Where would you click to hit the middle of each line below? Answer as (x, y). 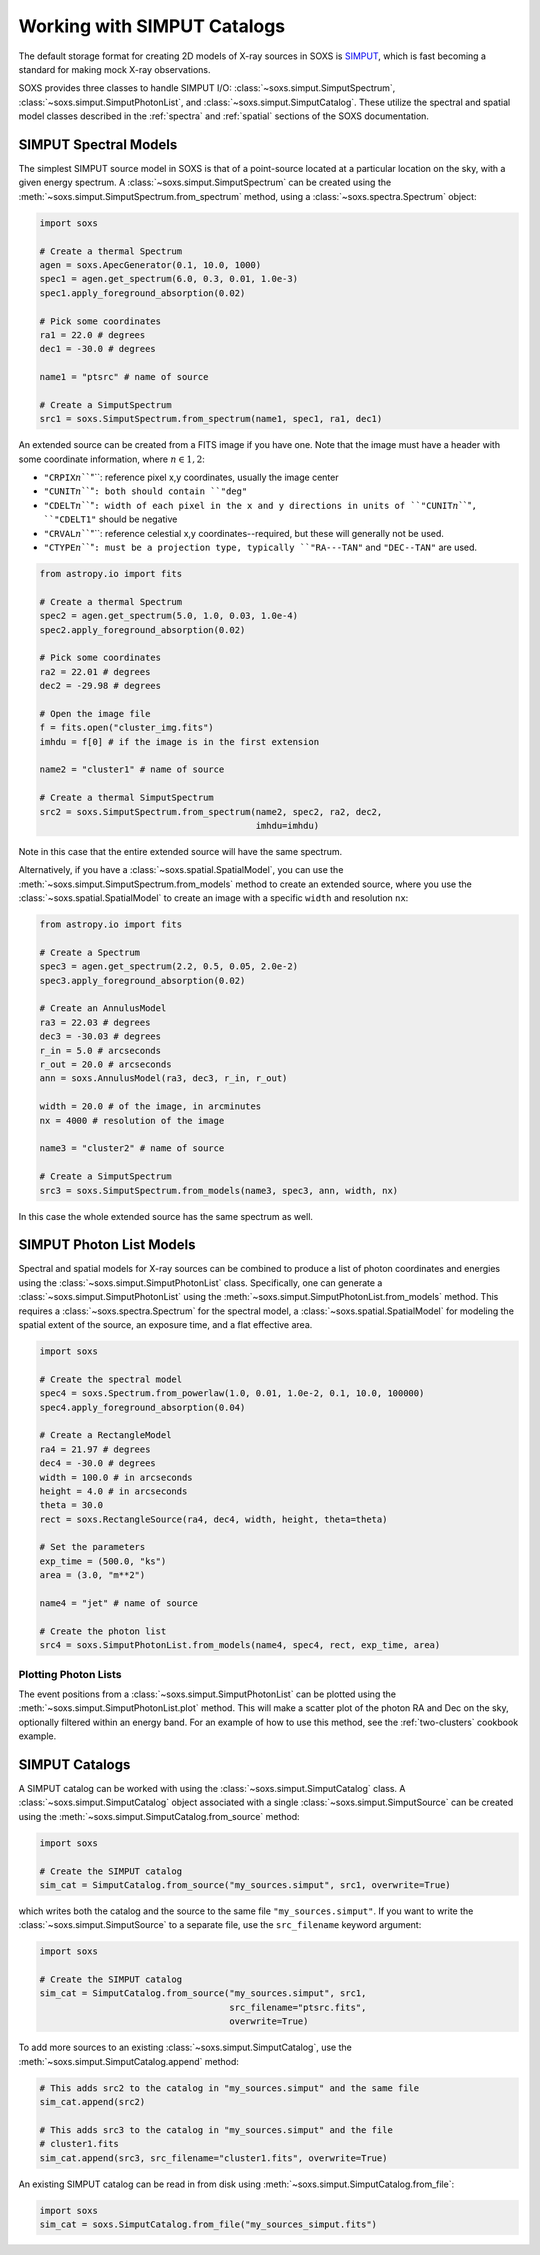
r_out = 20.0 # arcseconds (105, 1064)
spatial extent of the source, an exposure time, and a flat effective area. (165, 1324)
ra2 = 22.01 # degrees (95, 671)
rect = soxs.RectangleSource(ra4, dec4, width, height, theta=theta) (213, 1519)
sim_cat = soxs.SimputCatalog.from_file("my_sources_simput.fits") (208, 2224)
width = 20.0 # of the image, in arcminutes (150, 1106)
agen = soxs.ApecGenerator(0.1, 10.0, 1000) (150, 264)
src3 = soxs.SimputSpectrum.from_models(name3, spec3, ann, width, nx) (219, 1190)
